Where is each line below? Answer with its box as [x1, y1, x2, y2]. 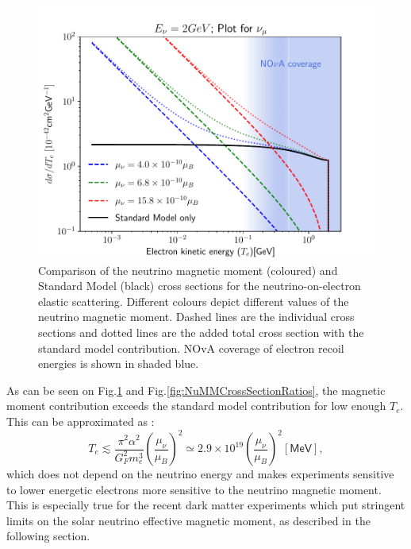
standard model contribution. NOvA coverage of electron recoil [38, 339, 344, 356]
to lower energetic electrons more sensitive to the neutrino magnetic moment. [6, 481, 382, 497]
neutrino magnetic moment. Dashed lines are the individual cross [38, 308, 355, 325]
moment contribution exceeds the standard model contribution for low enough [6, 397, 386, 414]
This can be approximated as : [6, 412, 155, 429]
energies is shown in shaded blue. [38, 355, 199, 372]
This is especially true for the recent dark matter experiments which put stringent [6, 497, 405, 513]
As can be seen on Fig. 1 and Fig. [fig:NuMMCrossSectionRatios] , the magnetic [6, 381, 386, 398]
